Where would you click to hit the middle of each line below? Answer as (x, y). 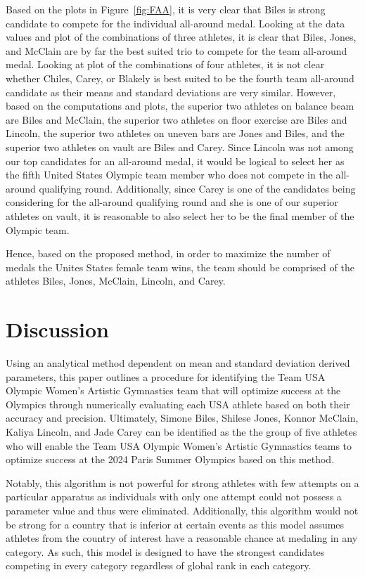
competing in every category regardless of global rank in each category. (159, 565)
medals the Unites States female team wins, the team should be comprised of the (180, 267)
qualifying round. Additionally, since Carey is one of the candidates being (197, 188)
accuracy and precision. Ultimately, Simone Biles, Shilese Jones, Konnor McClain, (182, 418)
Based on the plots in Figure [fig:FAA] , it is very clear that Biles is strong (166, 9)
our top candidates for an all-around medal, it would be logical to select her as (175, 161)
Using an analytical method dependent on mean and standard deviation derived (178, 363)
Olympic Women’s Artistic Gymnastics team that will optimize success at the (173, 390)
